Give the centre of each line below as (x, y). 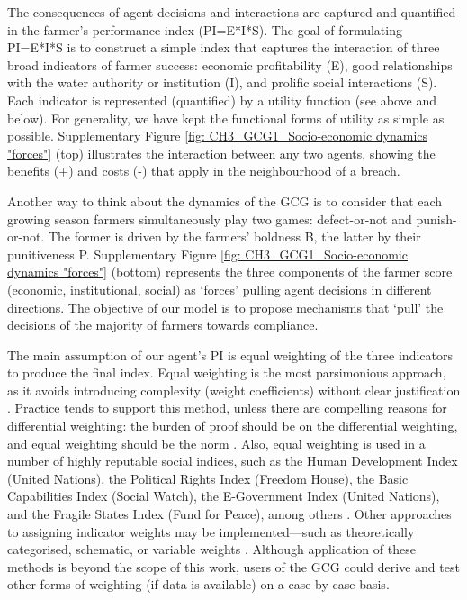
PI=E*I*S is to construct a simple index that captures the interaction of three (224, 47)
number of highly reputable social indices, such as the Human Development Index (233, 461)
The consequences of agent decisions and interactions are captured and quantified (232, 12)
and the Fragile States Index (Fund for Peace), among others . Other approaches (229, 514)
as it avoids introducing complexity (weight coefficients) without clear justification (234, 390)
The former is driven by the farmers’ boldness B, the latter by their (234, 236)
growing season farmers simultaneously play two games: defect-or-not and (210, 218)
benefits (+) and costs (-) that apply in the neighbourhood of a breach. (204, 171)
